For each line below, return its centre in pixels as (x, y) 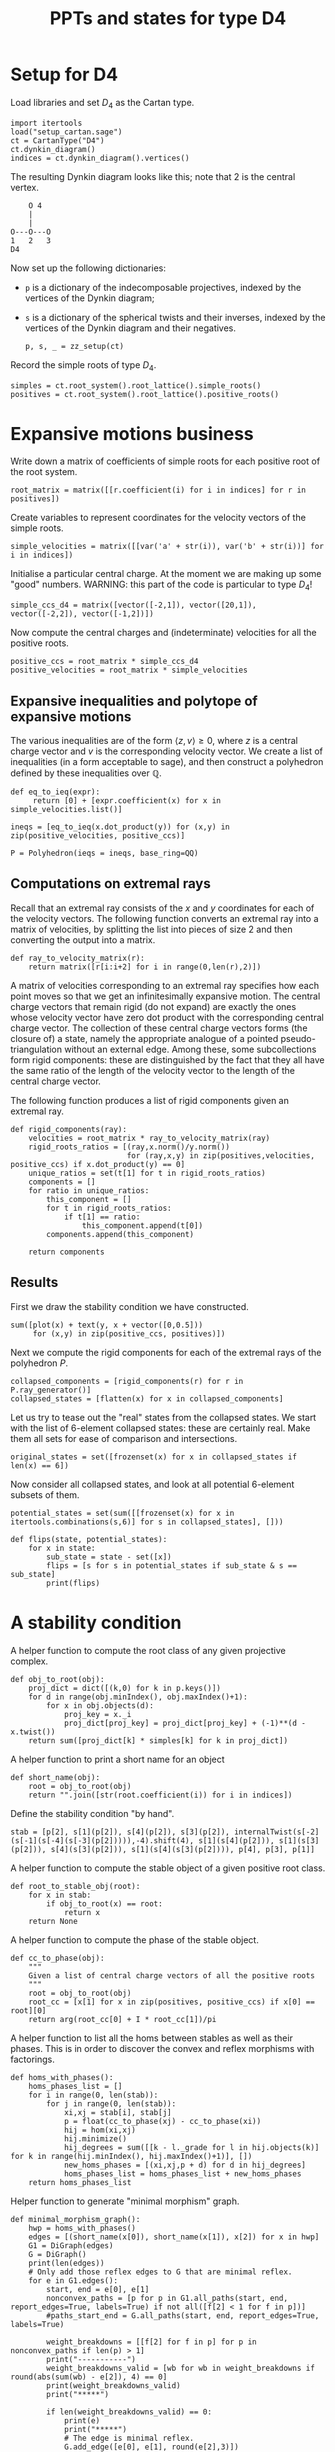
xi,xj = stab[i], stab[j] (117, 2112)
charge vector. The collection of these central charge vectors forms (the (159, 1028)
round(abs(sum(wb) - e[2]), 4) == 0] (89, 2377)
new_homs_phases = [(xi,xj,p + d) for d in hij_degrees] (185, 2165)
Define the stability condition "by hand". (92, 1813)
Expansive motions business (132, 433)
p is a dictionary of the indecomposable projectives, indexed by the (163, 287)
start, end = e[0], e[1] (98, 2289)
